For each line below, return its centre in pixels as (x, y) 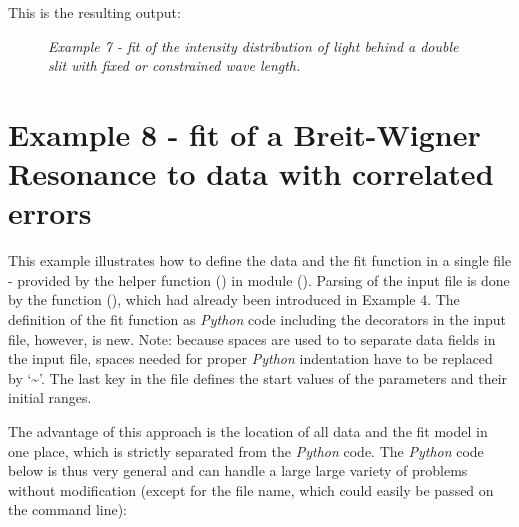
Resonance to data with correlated (251, 173)
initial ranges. (50, 397)
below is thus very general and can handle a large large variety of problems (238, 470)
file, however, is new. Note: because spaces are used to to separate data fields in (252, 338)
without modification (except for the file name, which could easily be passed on (251, 489)
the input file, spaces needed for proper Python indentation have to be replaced (250, 358)
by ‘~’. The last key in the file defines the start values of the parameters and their (258, 377)
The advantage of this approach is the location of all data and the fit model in (248, 431)
